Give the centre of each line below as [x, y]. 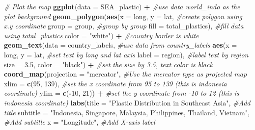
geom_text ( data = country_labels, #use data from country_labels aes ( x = [121, 45]
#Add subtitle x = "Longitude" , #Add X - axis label [80, 122]
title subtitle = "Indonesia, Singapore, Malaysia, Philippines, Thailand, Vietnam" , [127, 112]
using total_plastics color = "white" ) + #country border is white [101, 35]
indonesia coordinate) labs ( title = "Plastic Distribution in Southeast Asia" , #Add [127, 102]
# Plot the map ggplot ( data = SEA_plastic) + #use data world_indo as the [122, 6]
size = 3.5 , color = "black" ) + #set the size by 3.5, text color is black [108, 64]
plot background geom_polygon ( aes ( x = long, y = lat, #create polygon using [123, 16]
